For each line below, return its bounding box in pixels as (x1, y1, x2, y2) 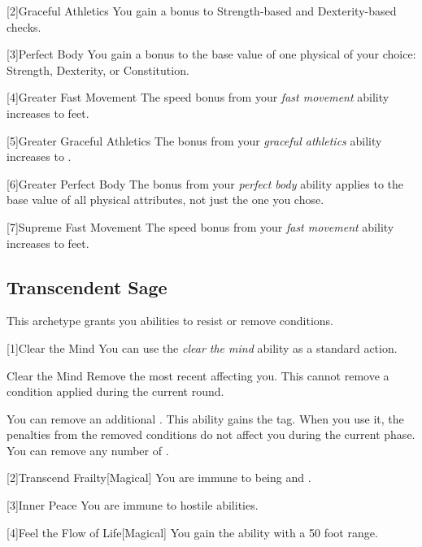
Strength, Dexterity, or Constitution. (7, 61, 189, 78)
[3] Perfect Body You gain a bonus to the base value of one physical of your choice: (7, 46, 416, 63)
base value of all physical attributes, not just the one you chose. (7, 191, 324, 208)
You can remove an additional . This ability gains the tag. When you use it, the (7, 410, 404, 427)
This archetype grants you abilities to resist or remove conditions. (7, 312, 333, 329)
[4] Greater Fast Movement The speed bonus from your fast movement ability (7, 89, 389, 106)
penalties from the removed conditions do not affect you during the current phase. (7, 426, 415, 443)
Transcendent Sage (7, 274, 167, 299)
